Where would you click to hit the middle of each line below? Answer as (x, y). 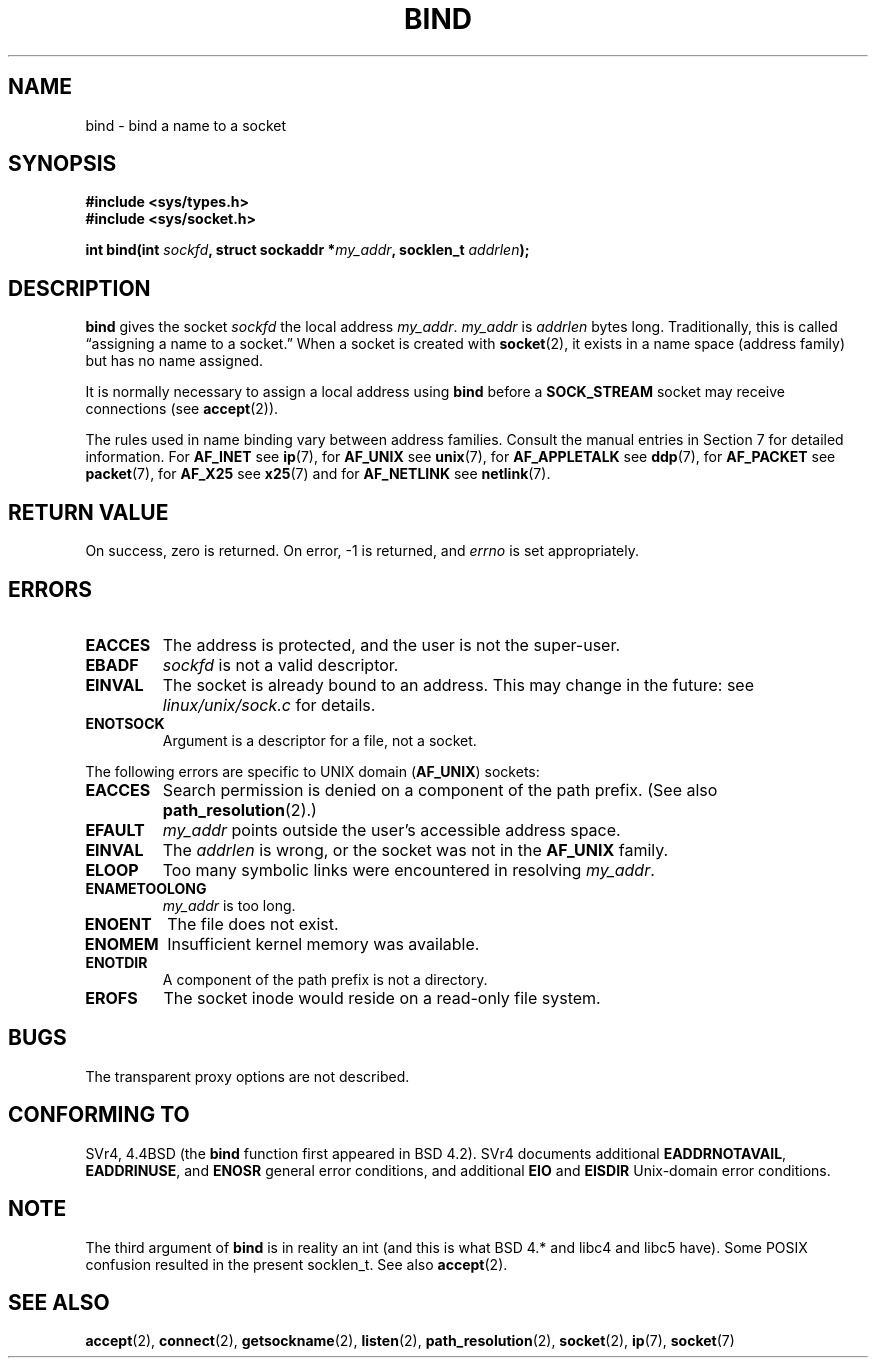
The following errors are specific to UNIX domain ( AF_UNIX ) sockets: (312, 771)
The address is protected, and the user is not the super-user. (391, 644)
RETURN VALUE (88, 512)
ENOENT (118, 923)
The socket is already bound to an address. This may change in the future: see (458, 684)
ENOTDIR (116, 962)
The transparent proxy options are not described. (247, 1076)
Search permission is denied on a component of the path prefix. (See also (440, 789)
